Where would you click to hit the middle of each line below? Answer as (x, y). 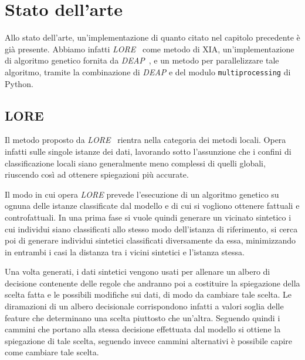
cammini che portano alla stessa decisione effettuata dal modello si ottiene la (143, 329)
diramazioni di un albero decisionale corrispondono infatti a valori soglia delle (144, 306)
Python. (19, 83)
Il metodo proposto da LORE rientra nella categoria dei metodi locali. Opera (145, 140)
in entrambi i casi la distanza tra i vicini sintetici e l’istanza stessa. (125, 251)
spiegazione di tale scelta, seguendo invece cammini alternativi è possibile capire (149, 340)
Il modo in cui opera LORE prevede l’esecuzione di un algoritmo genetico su (142, 194)
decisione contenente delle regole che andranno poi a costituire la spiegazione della (152, 283)
